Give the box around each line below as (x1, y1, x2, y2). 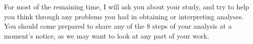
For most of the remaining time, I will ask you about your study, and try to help (4, 1, 250, 11)
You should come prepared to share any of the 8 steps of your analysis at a (4, 21, 232, 31)
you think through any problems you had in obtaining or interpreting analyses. (4, 11, 244, 21)
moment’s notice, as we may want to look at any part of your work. (4, 30, 209, 41)
